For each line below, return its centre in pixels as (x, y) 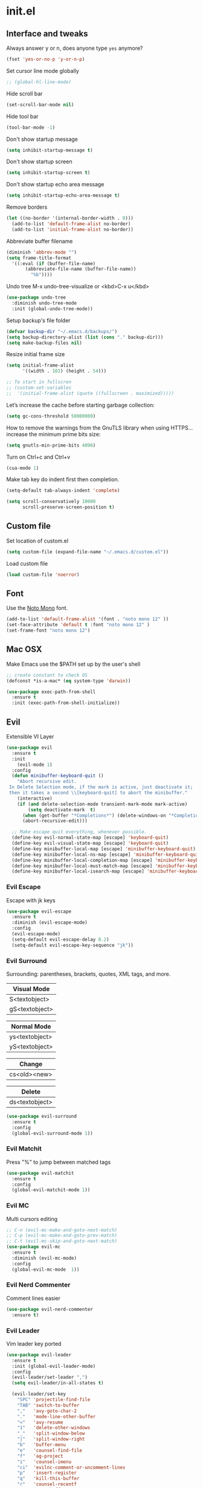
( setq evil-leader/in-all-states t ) (58, 1383)
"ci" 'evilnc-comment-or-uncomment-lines (71, 1467)
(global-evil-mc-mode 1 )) (46, 1270)
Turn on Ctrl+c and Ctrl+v (38, 457)
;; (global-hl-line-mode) (39, 82)
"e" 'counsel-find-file (50, 1450)
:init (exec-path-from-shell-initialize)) (66, 703)
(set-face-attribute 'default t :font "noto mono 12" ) (78, 625)
